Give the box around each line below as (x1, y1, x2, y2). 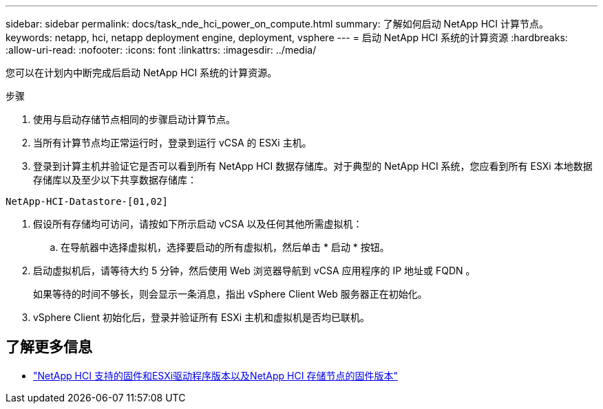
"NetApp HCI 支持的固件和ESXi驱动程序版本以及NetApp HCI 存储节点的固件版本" (33, 369, 398, 382)
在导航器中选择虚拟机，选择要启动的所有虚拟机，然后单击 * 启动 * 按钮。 (61, 241, 390, 253)
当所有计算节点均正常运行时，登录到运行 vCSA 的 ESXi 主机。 (33, 137, 312, 148)
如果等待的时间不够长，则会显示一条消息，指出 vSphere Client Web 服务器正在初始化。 (33, 288, 427, 300)
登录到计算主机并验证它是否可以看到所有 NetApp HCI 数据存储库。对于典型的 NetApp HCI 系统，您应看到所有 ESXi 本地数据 (33, 160, 593, 172)
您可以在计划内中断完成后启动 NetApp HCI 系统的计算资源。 (6, 67, 277, 78)
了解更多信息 (6, 338, 92, 356)
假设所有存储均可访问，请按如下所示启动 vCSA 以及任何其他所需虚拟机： (33, 218, 363, 230)
